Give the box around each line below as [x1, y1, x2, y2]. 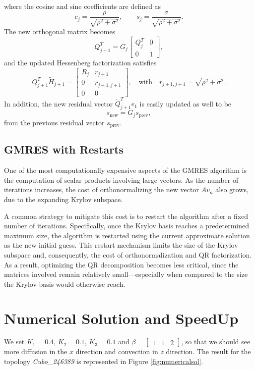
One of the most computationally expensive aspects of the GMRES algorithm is [4, 165, 247, 175]
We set [4, 336, 25, 347]
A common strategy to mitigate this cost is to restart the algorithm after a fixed [4, 211, 249, 221]
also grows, [215, 184, 249, 195]
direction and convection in [75, 346, 158, 357]
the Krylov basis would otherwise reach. [4, 278, 126, 289]
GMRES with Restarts [4, 142, 124, 157]
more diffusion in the [4, 346, 67, 357]
